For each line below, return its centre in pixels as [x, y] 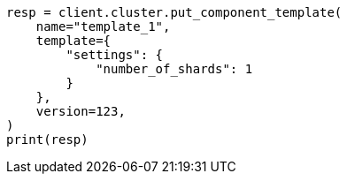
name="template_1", [103, 26]
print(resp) [47, 140]
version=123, [81, 111]
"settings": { [115, 55]
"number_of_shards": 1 [174, 69]
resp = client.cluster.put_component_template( [174, 12]
